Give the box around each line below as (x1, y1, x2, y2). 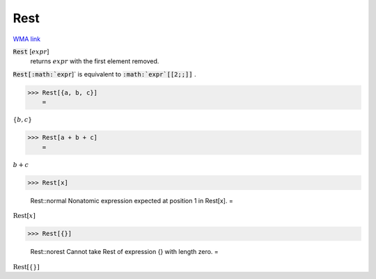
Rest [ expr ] (13, 47, 49, 56)
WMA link (13, 35, 41, 43)
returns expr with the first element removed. (30, 57, 159, 65)
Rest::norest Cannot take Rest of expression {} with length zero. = (30, 248, 219, 256)
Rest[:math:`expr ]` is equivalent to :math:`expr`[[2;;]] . (13, 70, 196, 78)
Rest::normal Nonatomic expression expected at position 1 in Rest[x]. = (30, 196, 233, 205)
